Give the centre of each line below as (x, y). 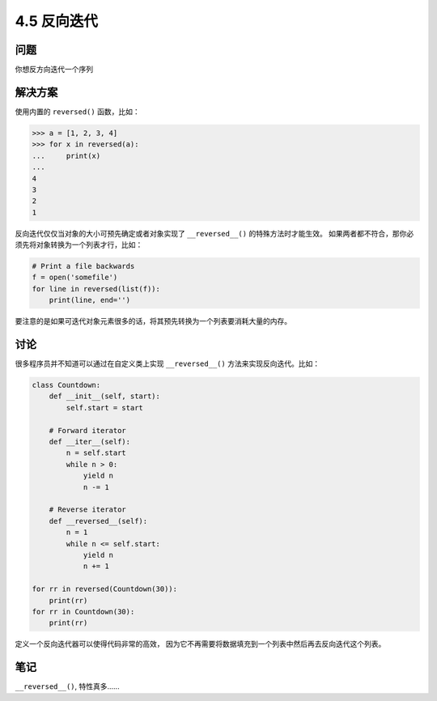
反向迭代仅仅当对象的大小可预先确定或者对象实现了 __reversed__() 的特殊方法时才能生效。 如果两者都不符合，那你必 (214, 233)
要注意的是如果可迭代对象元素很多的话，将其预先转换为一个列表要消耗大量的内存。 (153, 321)
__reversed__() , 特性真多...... (68, 686)
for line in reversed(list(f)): (96, 289)
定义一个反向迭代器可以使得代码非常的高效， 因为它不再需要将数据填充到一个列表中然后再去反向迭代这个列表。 (200, 644)
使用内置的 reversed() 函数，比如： (78, 111)
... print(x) (66, 155)
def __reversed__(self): (98, 521)
